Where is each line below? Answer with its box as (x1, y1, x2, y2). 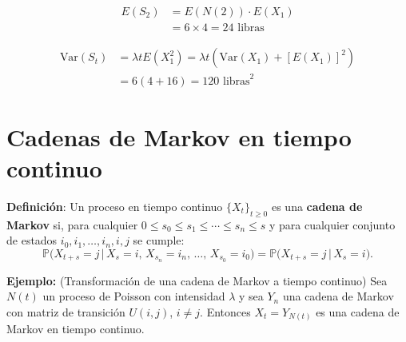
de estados (6, 232, 58, 249)
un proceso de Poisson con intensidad (42, 288, 225, 304)
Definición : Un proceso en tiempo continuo (6, 197, 223, 214)
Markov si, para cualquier (6, 216, 138, 233)
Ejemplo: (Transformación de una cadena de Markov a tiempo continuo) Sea (6, 272, 388, 288)
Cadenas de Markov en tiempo (6, 120, 352, 153)
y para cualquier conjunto (269, 216, 396, 233)
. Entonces (200, 303, 251, 320)
